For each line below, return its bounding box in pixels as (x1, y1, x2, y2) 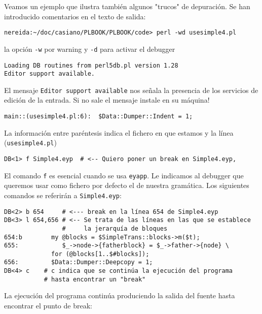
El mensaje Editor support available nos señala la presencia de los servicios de (4, 84, 258, 95)
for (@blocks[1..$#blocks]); (51, 250, 149, 258)
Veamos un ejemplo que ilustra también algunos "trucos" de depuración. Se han (4, 1, 250, 11)
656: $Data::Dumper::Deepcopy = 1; (4, 259, 153, 266)
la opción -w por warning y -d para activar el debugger (4, 43, 175, 54)
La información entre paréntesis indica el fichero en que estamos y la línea (4, 127, 234, 138)
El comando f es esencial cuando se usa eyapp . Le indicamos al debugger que (4, 170, 244, 180)
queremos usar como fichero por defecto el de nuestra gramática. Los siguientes (4, 180, 249, 191)
